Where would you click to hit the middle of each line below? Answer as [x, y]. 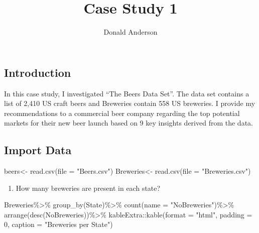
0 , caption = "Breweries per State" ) [58, 224]
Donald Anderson [131, 32]
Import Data [38, 150]
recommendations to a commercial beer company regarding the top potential [122, 113]
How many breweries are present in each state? [88, 188]
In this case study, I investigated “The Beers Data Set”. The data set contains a [127, 93]
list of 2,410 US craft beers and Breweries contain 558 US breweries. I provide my [130, 103]
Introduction [38, 72]
